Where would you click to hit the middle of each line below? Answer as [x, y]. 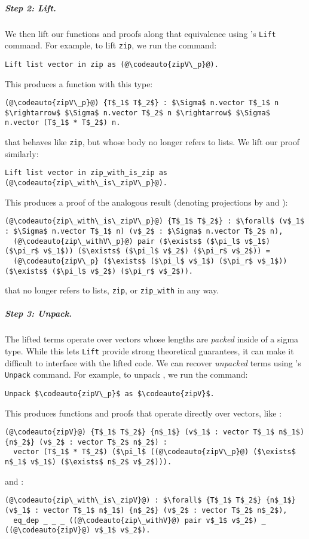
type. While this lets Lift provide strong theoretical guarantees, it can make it [149, 351]
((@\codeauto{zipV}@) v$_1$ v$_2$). [78, 530]
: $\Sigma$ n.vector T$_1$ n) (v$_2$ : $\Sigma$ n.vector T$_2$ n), [144, 231]
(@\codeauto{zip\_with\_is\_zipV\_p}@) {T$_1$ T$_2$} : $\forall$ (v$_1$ [155, 221]
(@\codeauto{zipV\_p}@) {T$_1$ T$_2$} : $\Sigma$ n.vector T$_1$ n [142, 103]
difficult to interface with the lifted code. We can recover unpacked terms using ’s [153, 362]
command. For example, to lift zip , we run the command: [111, 45]
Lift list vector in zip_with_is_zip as [86, 173]
